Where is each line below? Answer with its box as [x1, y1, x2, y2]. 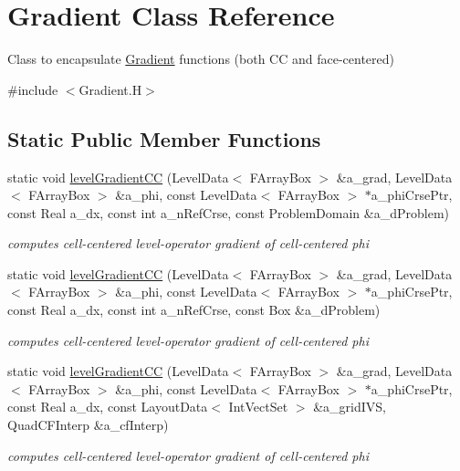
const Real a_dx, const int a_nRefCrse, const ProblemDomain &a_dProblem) [7, 203, 450, 222]
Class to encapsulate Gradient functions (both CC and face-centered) [7, 49, 394, 68]
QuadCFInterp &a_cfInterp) [7, 415, 169, 434]
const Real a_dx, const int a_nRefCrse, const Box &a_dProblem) [7, 300, 381, 319]
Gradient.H [78, 79, 142, 99]
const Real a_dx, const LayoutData [7, 397, 208, 416]
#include [7, 79, 58, 99]
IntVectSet [228, 397, 288, 416]
